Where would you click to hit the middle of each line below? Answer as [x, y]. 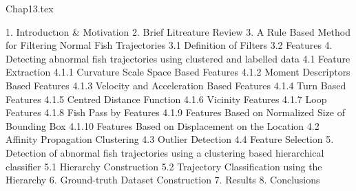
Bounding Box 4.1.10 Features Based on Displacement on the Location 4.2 [163, 125]
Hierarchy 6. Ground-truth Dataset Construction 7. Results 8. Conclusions [163, 180]
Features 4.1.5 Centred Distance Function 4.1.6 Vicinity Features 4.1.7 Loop [166, 99]
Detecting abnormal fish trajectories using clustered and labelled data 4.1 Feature [178, 58]
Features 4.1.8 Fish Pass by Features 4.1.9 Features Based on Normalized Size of [175, 112]
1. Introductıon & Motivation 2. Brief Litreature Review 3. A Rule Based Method [178, 31]
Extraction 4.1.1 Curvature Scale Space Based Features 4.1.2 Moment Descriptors [178, 72]
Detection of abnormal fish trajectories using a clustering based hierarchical [165, 152]
